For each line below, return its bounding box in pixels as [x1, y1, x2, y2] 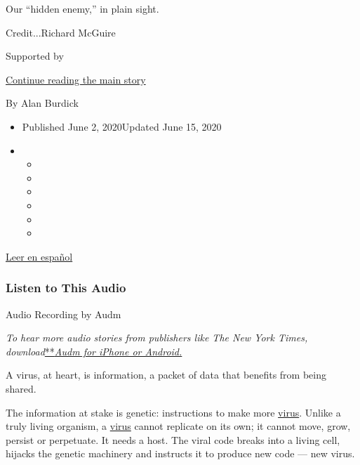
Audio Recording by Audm [6, 306, 121, 321]
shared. [6, 381, 36, 395]
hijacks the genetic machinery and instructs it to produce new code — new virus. [6, 446, 355, 461]
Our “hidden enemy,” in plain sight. [6, 1, 159, 15]
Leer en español [6, 249, 73, 263]
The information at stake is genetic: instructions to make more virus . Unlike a [6, 405, 341, 419]
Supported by [6, 48, 64, 63]
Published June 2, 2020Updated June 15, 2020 [22, 119, 222, 133]
